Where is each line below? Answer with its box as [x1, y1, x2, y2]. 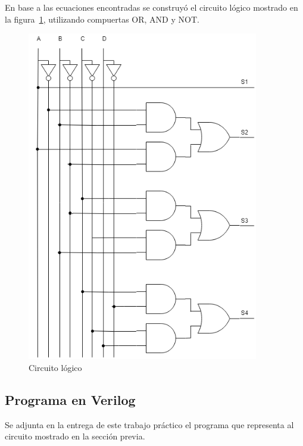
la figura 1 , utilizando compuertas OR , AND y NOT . [5, 13, 199, 25]
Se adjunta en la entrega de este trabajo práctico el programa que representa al [5, 418, 294, 431]
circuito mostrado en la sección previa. [5, 430, 145, 442]
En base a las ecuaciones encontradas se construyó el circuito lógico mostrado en [5, 1, 298, 13]
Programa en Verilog [5, 391, 136, 409]
